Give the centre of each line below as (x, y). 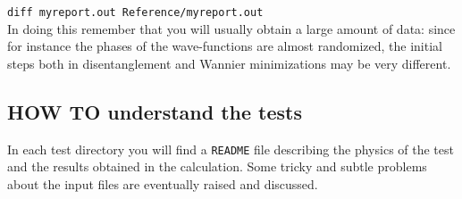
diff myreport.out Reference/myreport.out (135, 12)
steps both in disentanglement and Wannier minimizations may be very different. (229, 63)
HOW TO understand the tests (155, 111)
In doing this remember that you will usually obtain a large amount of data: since (231, 28)
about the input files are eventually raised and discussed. (163, 183)
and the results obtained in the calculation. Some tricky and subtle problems (217, 166)
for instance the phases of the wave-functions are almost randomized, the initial (225, 46)
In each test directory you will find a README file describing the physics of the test (231, 149)
